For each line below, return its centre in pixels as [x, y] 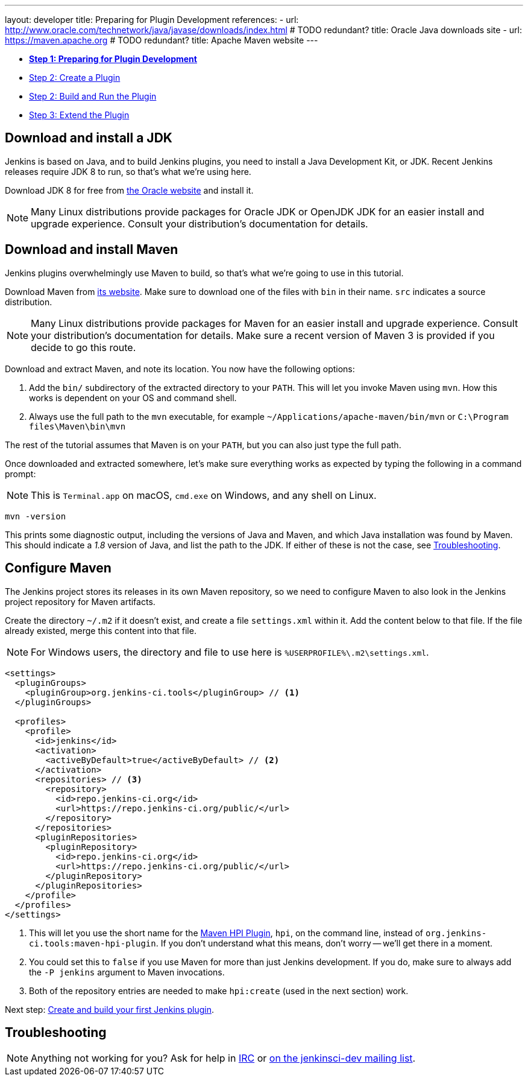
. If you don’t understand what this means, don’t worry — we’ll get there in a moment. [324, 943]
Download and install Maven [92, 250]
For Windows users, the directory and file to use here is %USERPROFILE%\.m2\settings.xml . [230, 652]
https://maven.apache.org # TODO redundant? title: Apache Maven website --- [162, 40]
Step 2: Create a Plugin [75, 78]
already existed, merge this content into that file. [101, 630]
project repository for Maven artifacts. [80, 601]
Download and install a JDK [89, 138]
